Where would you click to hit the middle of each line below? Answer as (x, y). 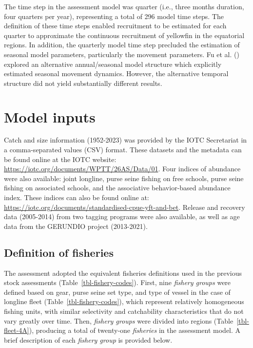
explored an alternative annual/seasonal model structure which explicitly (113, 64)
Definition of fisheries (59, 252)
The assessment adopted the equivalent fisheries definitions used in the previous (123, 273)
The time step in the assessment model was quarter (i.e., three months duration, (124, 6)
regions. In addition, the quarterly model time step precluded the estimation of (122, 45)
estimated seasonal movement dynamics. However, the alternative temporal (116, 73)
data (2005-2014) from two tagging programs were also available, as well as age (122, 216)
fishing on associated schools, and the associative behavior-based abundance (117, 188)
